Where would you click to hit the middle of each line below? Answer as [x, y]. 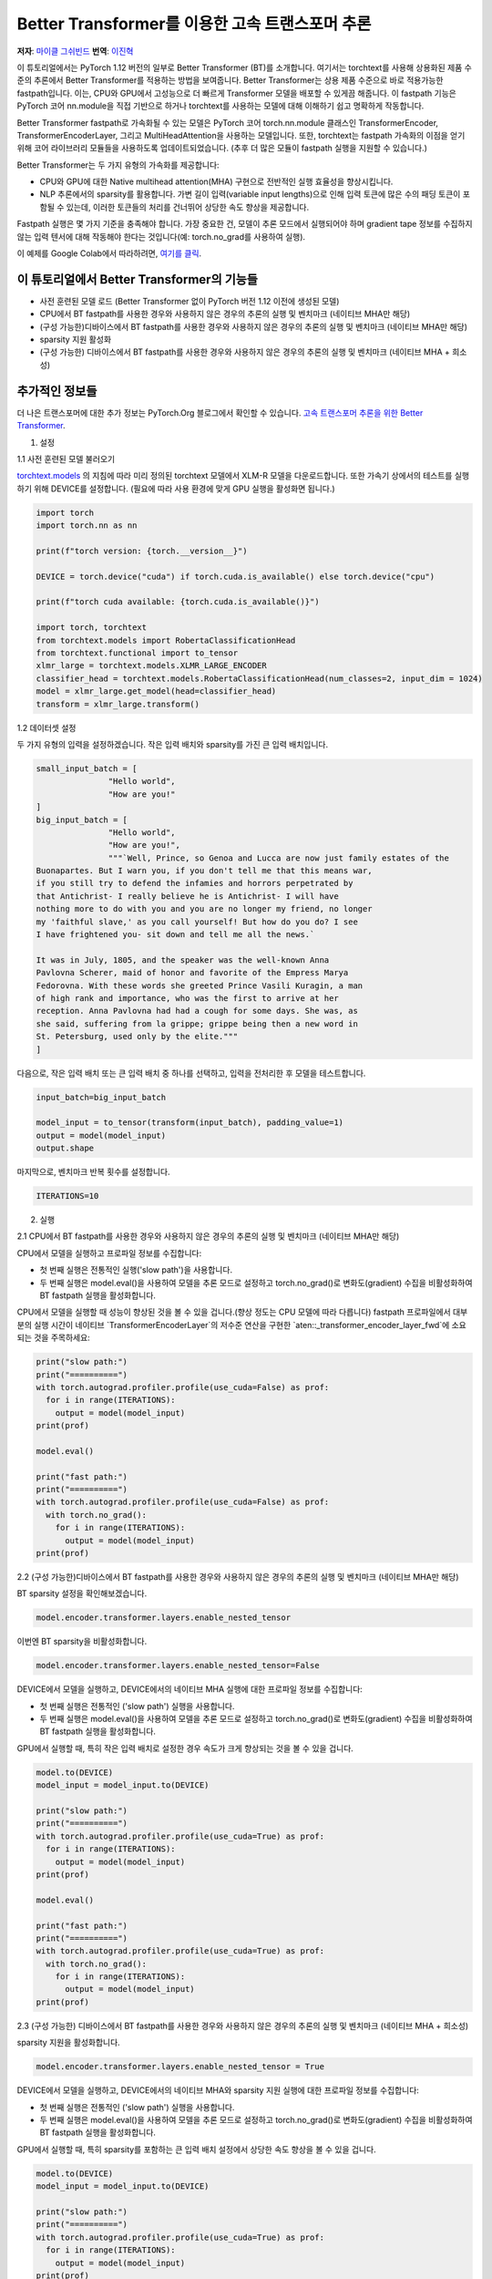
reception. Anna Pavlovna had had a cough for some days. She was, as [197, 1011]
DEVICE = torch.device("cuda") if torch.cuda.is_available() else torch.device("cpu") [236, 576]
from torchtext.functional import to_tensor [137, 653]
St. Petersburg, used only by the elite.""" [137, 1036]
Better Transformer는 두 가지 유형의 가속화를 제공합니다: [118, 165]
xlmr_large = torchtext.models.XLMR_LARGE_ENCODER [152, 666]
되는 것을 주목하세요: [53, 1338]
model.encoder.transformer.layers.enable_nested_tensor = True [180, 2067]
